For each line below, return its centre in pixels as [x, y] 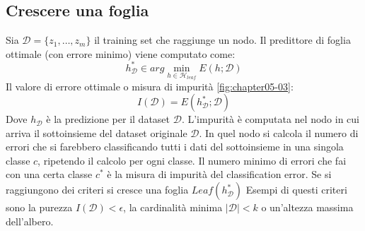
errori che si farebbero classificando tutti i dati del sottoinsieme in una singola [175, 147]
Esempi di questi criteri [296, 190]
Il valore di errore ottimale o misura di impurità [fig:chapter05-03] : [150, 86]
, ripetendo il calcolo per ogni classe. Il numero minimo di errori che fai [192, 160]
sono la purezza [39, 207]
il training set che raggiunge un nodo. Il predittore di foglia [222, 40]
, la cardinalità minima [173, 207]
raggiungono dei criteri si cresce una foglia [97, 190]
